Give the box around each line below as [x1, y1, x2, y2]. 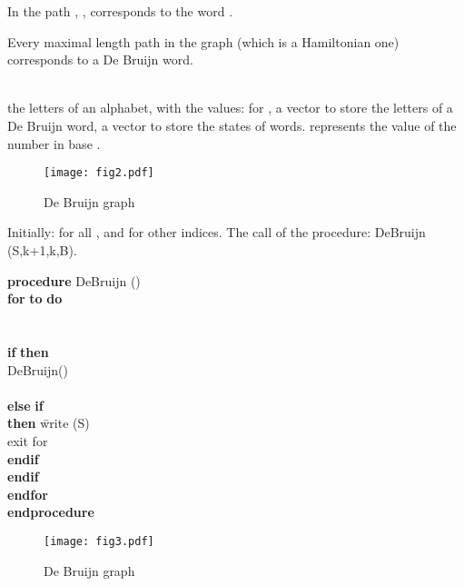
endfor [7, 484, 48, 503]
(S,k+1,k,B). [7, 241, 77, 259]
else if [7, 395, 44, 414]
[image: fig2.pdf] [44, 166, 154, 180]
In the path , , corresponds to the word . [7, 2, 233, 20]
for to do [7, 289, 63, 308]
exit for [7, 431, 48, 450]
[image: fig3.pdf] [44, 534, 154, 548]
